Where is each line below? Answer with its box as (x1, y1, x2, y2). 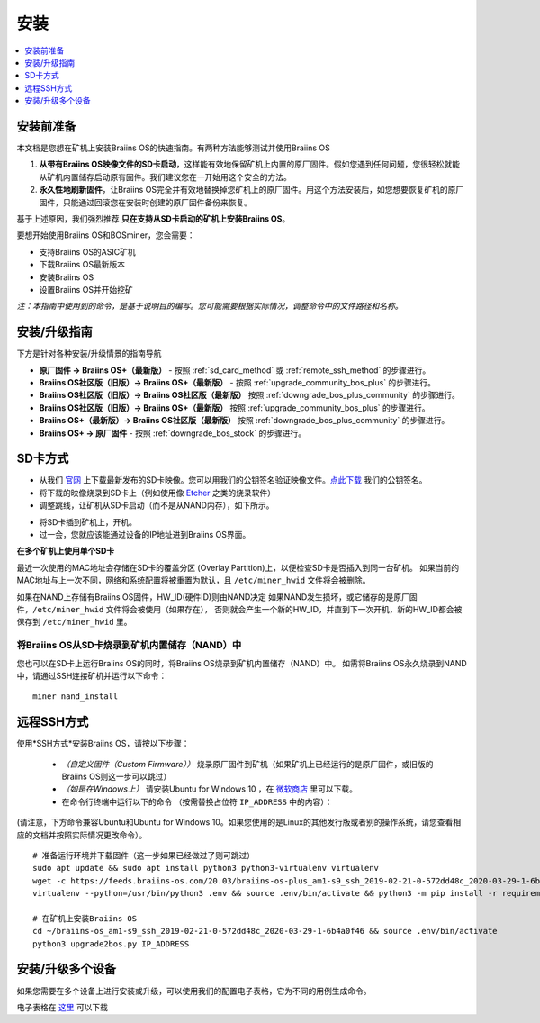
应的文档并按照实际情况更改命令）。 (16, 829, 148, 840)
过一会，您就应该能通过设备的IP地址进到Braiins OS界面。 (39, 530, 251, 540)
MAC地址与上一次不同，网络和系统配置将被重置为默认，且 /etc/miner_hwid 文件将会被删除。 (16, 575, 371, 585)
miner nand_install (32, 692, 119, 702)
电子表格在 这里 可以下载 (16, 1001, 108, 1012)
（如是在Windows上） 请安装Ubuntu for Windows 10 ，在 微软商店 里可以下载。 (61, 783, 357, 794)
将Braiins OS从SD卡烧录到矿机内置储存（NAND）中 (16, 639, 242, 652)
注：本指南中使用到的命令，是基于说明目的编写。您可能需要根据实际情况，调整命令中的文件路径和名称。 (16, 301, 403, 312)
